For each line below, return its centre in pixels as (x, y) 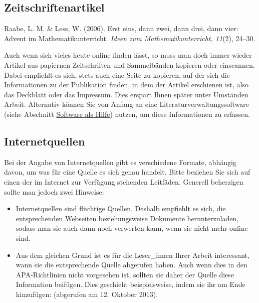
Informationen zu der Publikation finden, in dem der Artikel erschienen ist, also (126, 85)
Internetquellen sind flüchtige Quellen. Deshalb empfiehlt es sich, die (121, 208)
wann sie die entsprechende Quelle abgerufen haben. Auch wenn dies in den (132, 265)
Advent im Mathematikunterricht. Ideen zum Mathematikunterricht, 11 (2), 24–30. (130, 38)
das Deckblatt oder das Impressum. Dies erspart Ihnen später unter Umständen (126, 94)
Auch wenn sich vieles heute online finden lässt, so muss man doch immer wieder (128, 55)
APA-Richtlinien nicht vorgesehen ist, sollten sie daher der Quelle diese (125, 274)
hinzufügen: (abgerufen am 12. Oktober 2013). (87, 294)
